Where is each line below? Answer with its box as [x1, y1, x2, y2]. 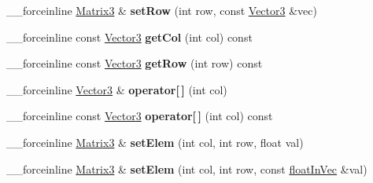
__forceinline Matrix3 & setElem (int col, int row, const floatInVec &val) [6, 160, 367, 177]
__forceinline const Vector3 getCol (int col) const [6, 28, 253, 45]
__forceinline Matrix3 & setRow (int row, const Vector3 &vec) [6, 2, 317, 18]
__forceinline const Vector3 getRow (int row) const [6, 55, 263, 71]
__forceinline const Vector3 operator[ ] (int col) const [6, 108, 273, 124]
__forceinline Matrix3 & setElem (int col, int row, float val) [6, 134, 304, 150]
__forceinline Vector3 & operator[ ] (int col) [6, 81, 227, 97]
